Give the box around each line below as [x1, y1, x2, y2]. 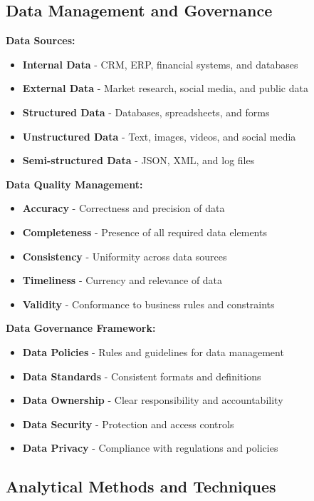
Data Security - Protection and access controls [22, 416, 234, 431]
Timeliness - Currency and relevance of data [22, 273, 223, 288]
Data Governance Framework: [6, 320, 156, 335]
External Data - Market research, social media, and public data [22, 81, 308, 96]
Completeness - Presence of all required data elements [22, 224, 267, 239]
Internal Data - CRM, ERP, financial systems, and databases [22, 56, 298, 71]
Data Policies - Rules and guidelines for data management [22, 344, 284, 359]
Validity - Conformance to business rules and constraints [22, 296, 275, 311]
